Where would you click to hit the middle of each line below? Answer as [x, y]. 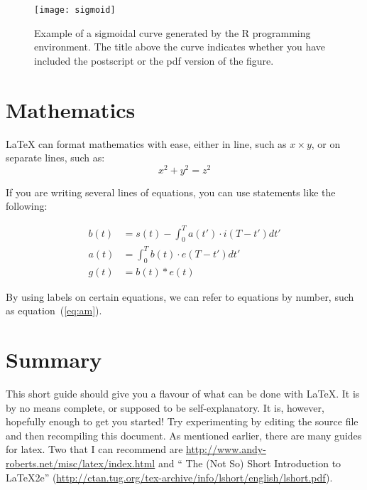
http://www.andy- [226, 449]
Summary [54, 359]
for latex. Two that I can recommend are [94, 449]
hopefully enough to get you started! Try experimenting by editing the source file [182, 421]
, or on [326, 143]
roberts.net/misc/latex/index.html [81, 463]
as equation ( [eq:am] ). [54, 310]
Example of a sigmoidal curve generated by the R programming [172, 32]
